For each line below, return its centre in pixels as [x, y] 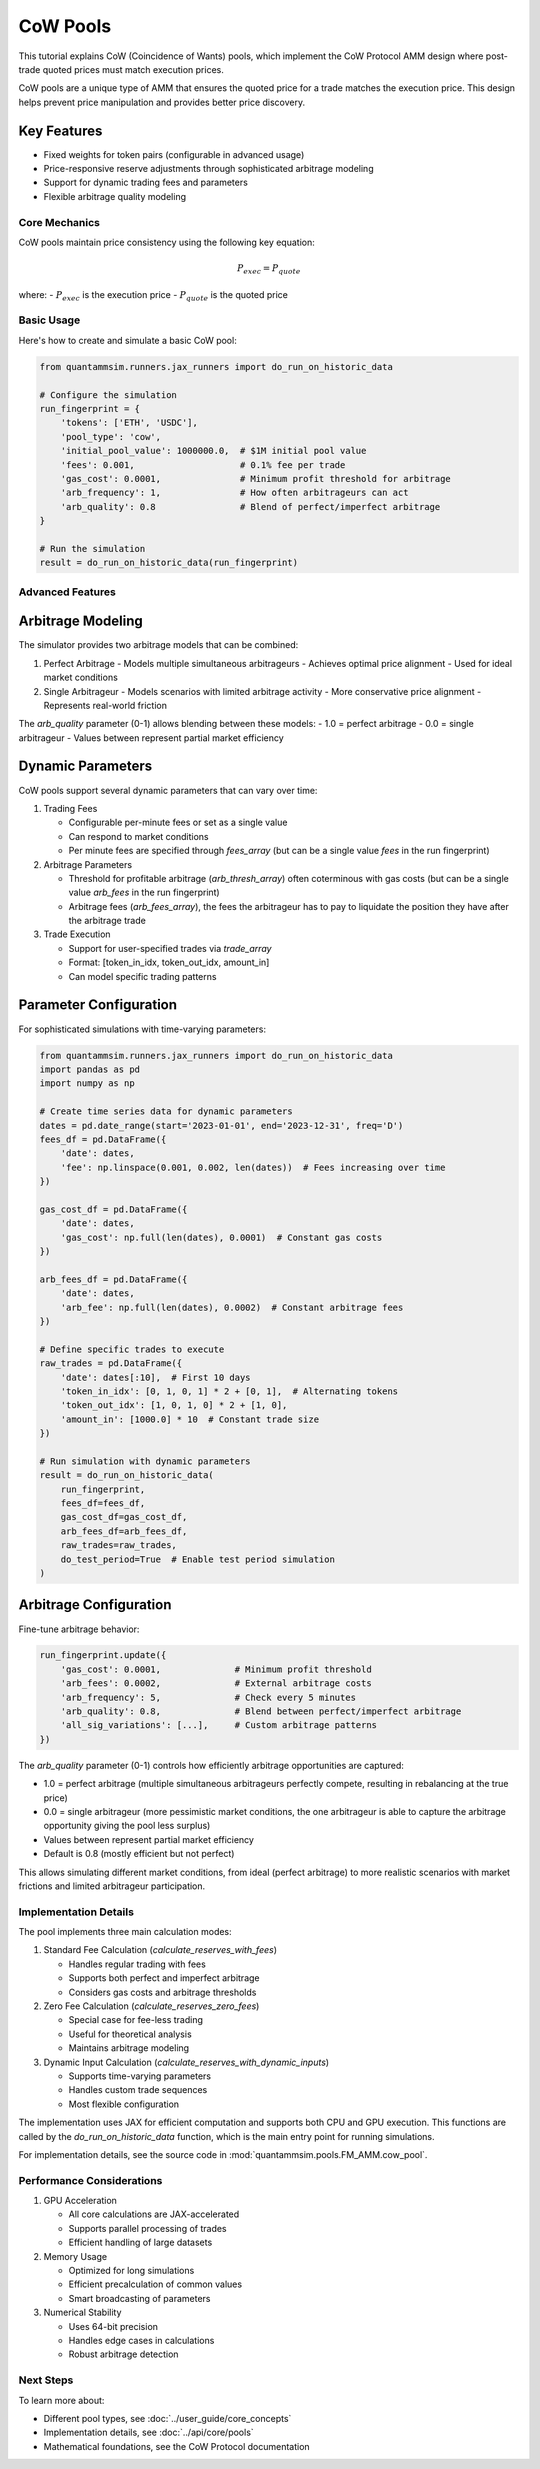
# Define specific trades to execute [132, 1349]
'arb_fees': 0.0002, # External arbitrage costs [216, 1683]
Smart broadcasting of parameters [139, 2298]
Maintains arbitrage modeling [129, 2048]
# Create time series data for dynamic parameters [166, 1111]
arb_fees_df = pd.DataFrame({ [113, 1279]
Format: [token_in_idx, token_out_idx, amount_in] [169, 962]
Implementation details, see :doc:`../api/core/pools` [148, 2432]
